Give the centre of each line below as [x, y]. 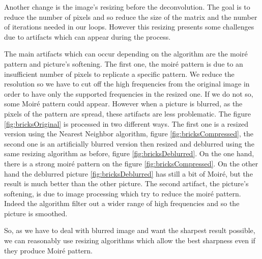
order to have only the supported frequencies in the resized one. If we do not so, [129, 93]
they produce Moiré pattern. [48, 250]
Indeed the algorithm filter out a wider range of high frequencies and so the [122, 203]
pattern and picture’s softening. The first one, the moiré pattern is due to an [124, 63]
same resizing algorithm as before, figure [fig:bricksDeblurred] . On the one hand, [129, 153]
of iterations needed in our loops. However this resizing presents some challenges [129, 27]
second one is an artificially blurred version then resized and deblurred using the [129, 143]
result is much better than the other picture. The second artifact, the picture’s [126, 183]
